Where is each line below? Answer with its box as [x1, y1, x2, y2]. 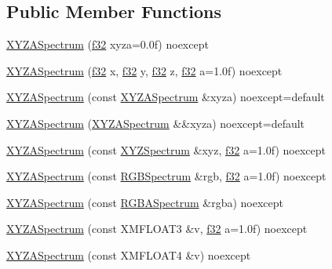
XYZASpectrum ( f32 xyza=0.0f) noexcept [6, 36, 209, 53]
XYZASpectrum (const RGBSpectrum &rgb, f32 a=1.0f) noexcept [6, 168, 327, 184]
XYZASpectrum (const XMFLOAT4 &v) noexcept [6, 246, 251, 263]
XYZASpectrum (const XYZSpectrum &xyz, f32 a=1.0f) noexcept [6, 141, 326, 158]
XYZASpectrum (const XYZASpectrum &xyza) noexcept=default [6, 89, 325, 105]
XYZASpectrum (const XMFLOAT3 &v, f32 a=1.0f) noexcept [6, 220, 308, 237]
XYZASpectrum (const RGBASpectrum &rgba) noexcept [6, 194, 284, 210]
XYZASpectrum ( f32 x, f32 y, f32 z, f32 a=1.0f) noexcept [6, 62, 283, 78]
